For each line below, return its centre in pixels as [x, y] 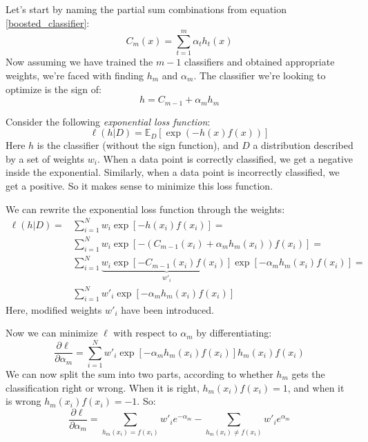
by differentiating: [234, 333]
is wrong [23, 401]
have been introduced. [167, 309]
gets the [308, 374]
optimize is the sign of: [54, 89]
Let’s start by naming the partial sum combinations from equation [146, 9]
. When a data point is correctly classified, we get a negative [225, 158]
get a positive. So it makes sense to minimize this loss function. [139, 185]
